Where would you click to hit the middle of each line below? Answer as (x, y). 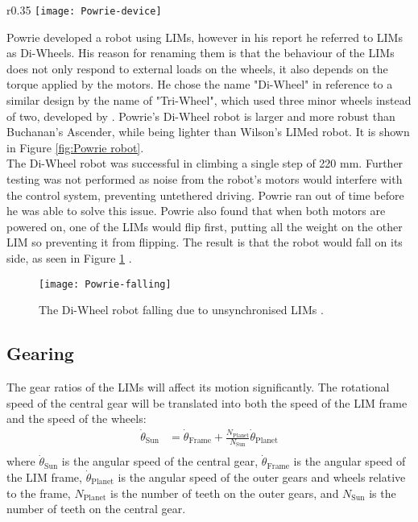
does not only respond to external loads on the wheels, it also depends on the (197, 68)
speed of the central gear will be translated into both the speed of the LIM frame (207, 402)
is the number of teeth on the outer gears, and (225, 493)
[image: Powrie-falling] (105, 284)
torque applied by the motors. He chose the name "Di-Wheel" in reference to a (200, 84)
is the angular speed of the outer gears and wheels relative (262, 476)
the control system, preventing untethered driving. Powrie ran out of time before (205, 195)
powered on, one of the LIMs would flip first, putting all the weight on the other (205, 226)
